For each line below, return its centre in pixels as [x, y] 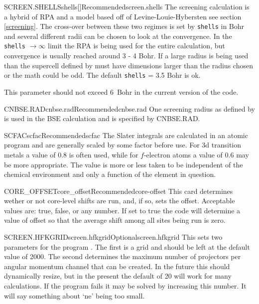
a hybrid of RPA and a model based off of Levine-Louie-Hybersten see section [123, 16]
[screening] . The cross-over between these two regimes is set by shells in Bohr [124, 26]
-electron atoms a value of [183, 154]
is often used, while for [104, 154]
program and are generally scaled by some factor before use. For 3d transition [123, 145]
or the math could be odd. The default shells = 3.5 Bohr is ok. [102, 75]
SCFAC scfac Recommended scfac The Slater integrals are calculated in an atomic [126, 135]
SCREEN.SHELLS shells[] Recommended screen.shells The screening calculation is [127, 6]
